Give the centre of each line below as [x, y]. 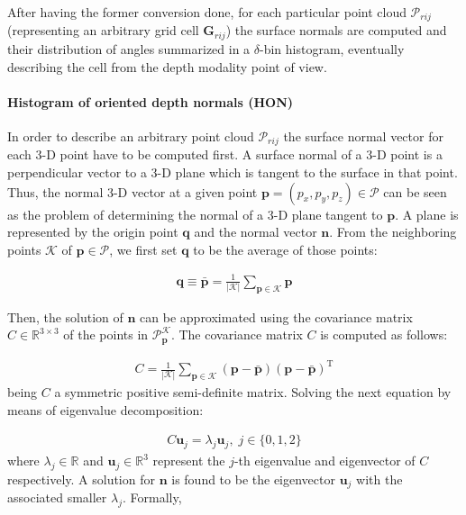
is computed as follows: [384, 334]
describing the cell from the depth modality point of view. [167, 66]
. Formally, [152, 497]
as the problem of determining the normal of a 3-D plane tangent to [195, 214]
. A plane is [427, 214]
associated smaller [57, 497]
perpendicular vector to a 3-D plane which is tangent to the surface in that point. [233, 172]
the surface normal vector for [363, 136]
